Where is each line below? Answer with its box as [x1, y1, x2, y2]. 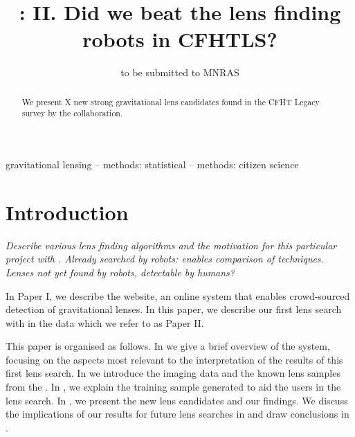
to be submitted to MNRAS [120, 65, 239, 80]
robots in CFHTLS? [82, 25, 277, 53]
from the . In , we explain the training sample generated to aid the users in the [6, 380, 341, 394]
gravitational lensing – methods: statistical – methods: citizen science [6, 157, 299, 172]
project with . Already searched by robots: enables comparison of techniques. [6, 251, 324, 266]
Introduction [6, 197, 129, 226]
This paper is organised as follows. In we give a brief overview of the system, [6, 339, 330, 353]
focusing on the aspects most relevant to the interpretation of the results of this [6, 352, 343, 366]
